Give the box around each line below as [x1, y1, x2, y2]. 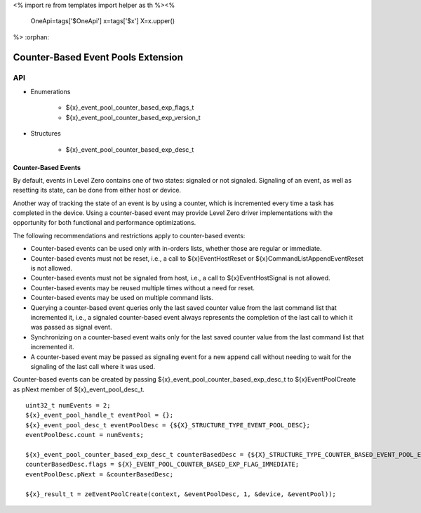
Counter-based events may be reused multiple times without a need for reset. [30, 283, 255, 292]
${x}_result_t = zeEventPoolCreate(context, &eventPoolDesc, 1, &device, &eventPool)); [25, 490, 337, 498]
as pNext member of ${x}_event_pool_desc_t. [13, 385, 145, 394]
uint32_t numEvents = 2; [25, 401, 111, 410]
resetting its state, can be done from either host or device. [13, 186, 182, 195]
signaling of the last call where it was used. [30, 362, 156, 370]
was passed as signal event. [30, 323, 112, 332]
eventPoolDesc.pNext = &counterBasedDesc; [25, 470, 174, 478]
